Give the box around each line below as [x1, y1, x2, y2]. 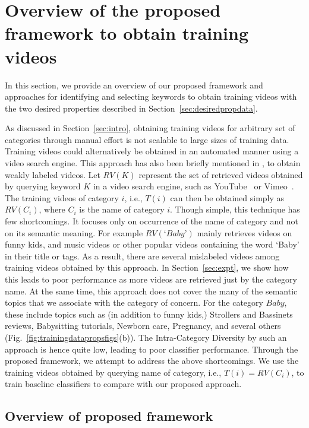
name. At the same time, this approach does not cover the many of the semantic [5, 284, 298, 297]
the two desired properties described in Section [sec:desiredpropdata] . [5, 102, 258, 114]
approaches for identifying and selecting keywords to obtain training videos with [5, 90, 297, 103]
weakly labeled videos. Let [5, 168, 100, 180]
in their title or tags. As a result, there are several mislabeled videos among [5, 249, 280, 262]
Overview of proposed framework [5, 407, 213, 425]
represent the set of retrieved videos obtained [138, 168, 303, 180]
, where [39, 203, 65, 215]
